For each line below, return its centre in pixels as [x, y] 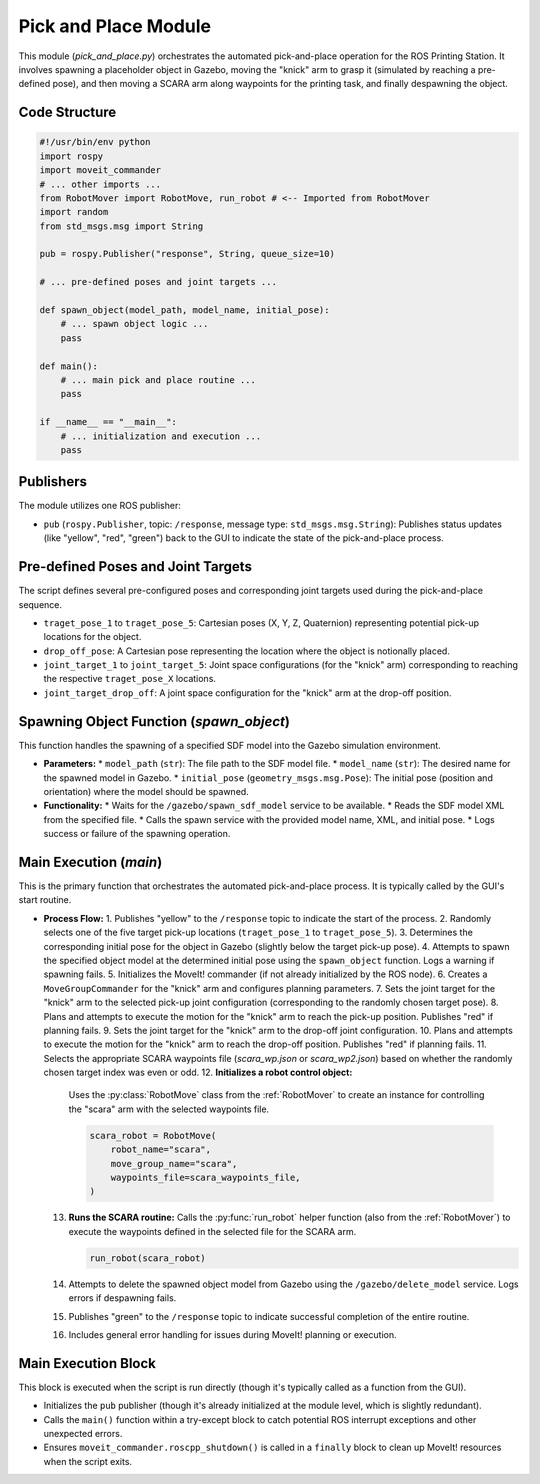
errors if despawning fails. [122, 1298]
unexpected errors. [83, 1433]
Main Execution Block [87, 1363]
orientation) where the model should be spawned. [146, 791]
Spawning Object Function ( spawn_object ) [154, 721]
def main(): [69, 366]
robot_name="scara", [161, 1149]
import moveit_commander [100, 170]
